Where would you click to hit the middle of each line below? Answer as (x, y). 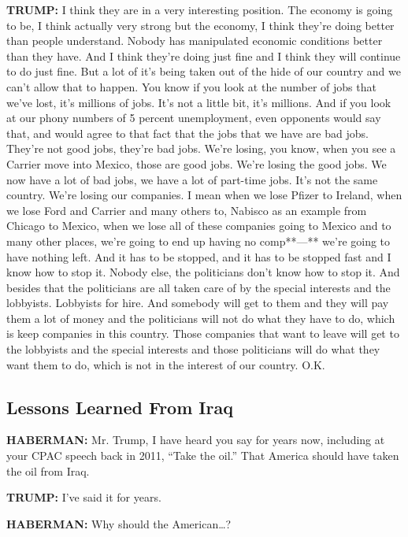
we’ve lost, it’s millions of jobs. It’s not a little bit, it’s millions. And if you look (199, 102)
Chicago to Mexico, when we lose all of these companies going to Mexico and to (199, 226)
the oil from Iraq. (48, 470)
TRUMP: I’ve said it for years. (84, 497)
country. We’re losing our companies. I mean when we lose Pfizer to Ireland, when (204, 195)
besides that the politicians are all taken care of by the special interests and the (198, 287)
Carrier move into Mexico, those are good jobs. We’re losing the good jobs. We (197, 163)
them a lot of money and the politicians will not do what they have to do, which (201, 318)
